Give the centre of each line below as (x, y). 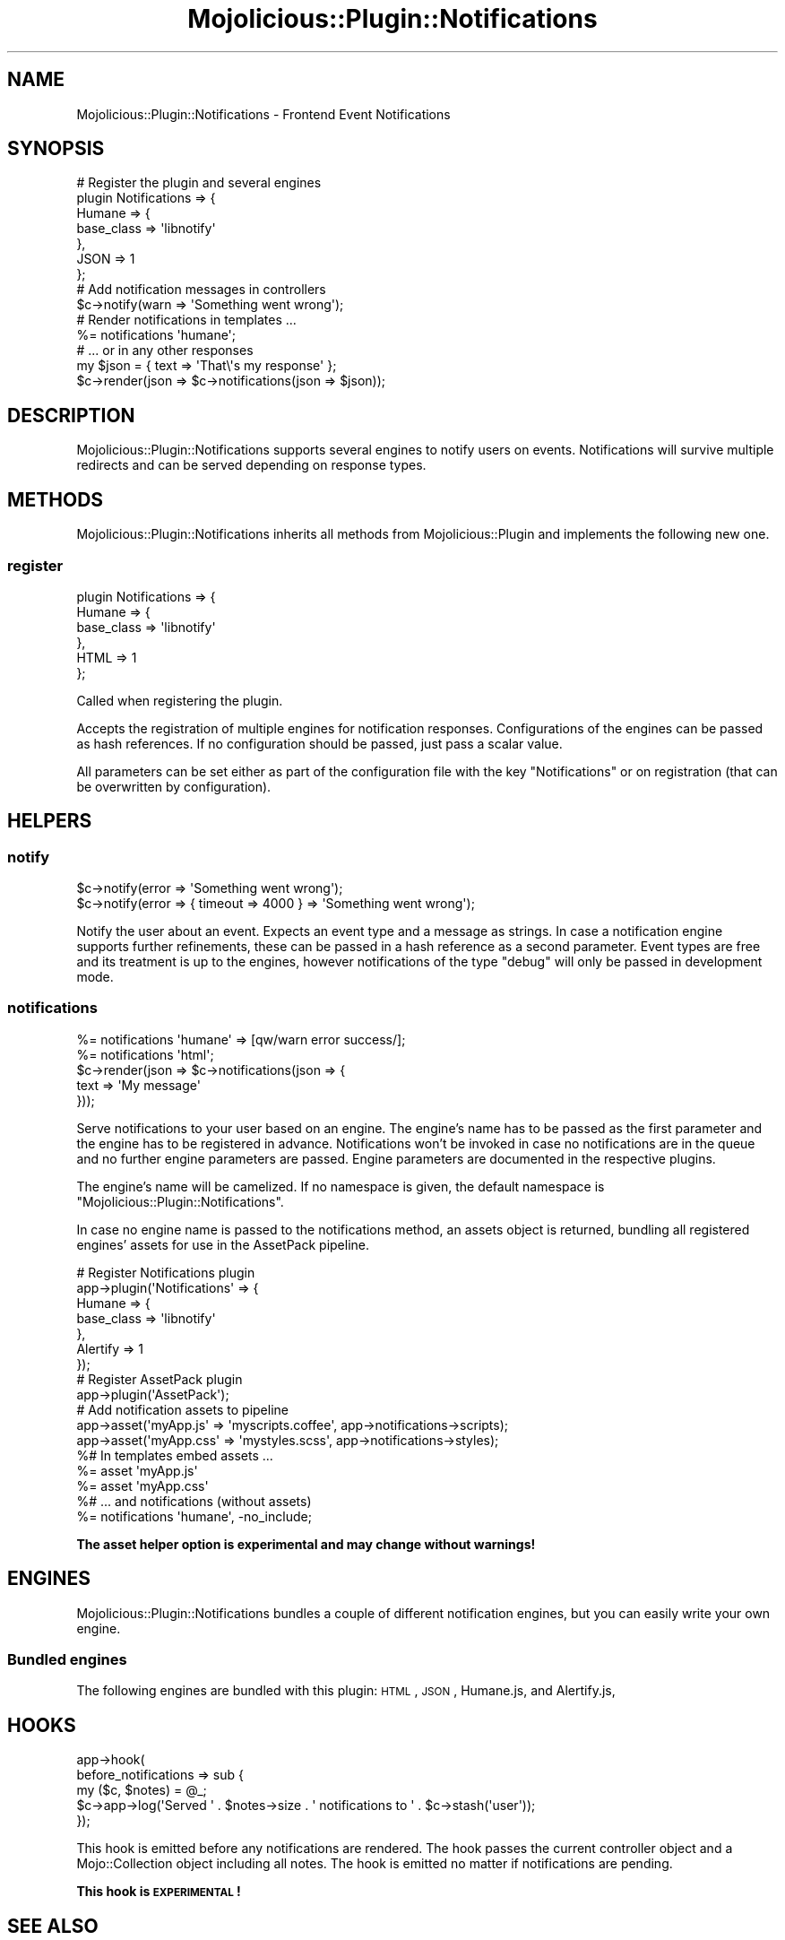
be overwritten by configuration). (174, 786)
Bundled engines (67, 1660)
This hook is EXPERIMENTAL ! (159, 1892)
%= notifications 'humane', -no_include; (194, 1516)
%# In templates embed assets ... (175, 1455)
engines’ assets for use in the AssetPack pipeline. (223, 1244)
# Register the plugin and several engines (199, 183)
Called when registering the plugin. (180, 700)
